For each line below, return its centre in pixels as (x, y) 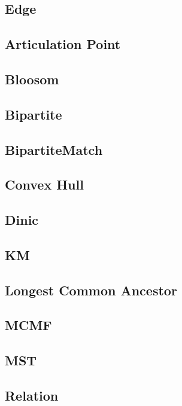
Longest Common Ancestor (91, 290)
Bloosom (32, 79)
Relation (32, 395)
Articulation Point (63, 44)
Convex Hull (44, 184)
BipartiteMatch (54, 149)
